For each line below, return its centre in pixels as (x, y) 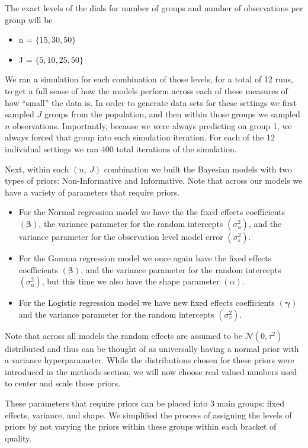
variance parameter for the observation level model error (121, 236)
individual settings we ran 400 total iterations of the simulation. (121, 148)
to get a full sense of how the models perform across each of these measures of (146, 90)
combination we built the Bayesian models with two (198, 169)
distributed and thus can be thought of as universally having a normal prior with (152, 348)
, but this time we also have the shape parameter (131, 281)
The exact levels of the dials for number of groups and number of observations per (154, 8)
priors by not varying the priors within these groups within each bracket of (141, 426)
